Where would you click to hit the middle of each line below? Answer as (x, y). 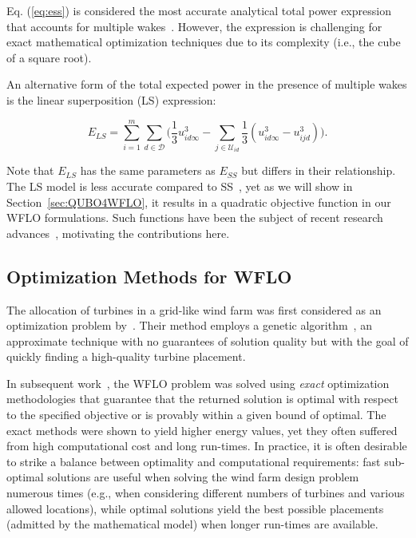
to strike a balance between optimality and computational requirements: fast (194, 461)
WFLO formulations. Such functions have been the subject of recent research (195, 218)
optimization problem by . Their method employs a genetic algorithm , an (189, 325)
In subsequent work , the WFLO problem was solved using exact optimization (198, 383)
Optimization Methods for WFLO (149, 276)
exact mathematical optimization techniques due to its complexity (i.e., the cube (204, 42)
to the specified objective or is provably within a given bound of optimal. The (196, 415)
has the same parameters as (148, 170)
